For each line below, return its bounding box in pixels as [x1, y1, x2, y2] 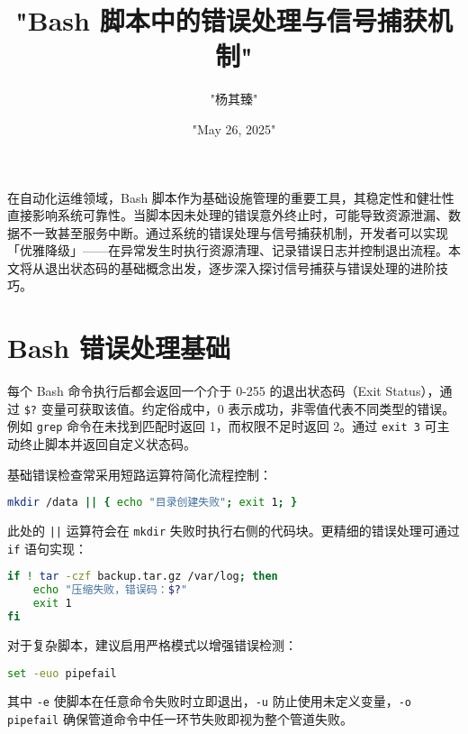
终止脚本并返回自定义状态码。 [19, 435, 196, 454]
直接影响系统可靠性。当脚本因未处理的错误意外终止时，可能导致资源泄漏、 [7, 206, 448, 225]
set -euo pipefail [7, 666, 117, 680]
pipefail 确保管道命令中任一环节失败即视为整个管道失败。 [7, 710, 353, 729]
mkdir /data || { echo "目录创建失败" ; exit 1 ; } [7, 496, 298, 509]
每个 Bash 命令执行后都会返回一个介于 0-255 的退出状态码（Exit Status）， [7, 381, 440, 400]
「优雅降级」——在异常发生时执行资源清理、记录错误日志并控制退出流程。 [7, 241, 448, 260]
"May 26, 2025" [192, 119, 276, 138]
